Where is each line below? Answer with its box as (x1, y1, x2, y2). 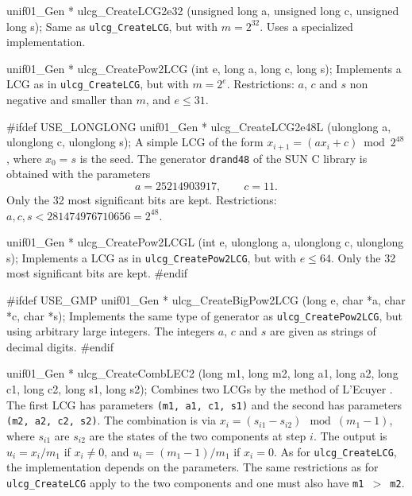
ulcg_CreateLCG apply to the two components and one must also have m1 (6, 474, 364, 490)
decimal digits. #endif (6, 338, 114, 355)
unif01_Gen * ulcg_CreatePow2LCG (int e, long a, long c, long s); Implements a (6, 60, 402, 76)
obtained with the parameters (6, 165, 151, 182)
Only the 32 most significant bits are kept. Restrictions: (6, 191, 277, 207)
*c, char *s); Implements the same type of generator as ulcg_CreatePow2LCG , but (6, 307, 403, 324)
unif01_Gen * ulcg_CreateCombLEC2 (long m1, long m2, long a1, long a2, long (6, 365, 399, 382)
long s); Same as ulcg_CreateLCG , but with (6, 17, 218, 34)
